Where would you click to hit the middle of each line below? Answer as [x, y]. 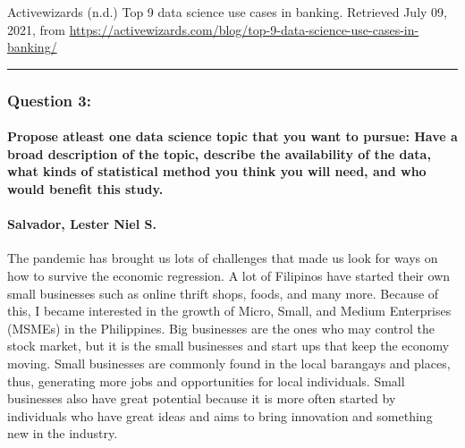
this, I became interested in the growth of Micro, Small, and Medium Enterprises [229, 311]
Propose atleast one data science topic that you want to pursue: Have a [232, 136]
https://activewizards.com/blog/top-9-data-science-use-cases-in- [244, 29]
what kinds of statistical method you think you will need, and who [217, 171]
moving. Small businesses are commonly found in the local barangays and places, [229, 363]
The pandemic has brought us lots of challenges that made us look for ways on [223, 258]
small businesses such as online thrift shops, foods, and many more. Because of [223, 293]
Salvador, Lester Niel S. [82, 224]
